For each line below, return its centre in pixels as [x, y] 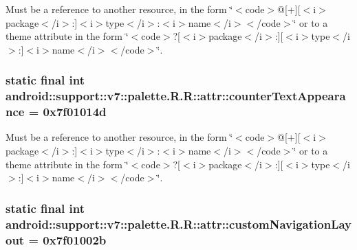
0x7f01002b [75, 239]
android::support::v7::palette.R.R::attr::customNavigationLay [179, 224]
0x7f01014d [75, 112]
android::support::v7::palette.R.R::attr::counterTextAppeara [176, 96]
